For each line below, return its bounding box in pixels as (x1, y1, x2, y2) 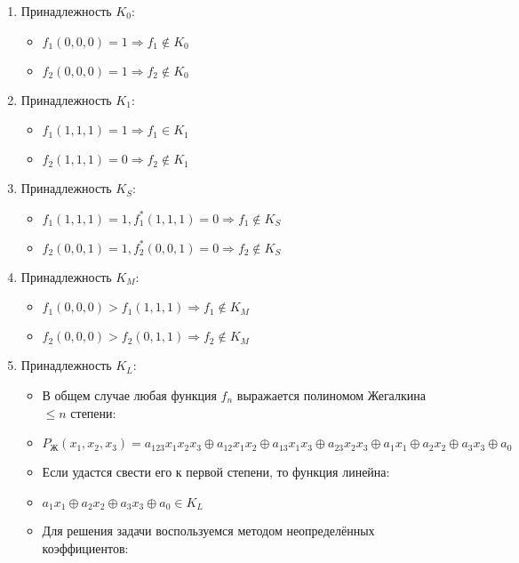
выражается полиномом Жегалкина (236, 385, 426, 404)
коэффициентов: (42, 538, 129, 557)
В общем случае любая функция (42, 385, 217, 404)
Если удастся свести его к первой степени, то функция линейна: (42, 462, 390, 481)
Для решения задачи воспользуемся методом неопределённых (42, 521, 375, 540)
